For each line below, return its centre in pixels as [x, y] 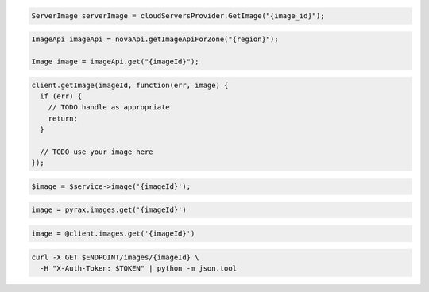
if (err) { [61, 96]
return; [63, 118]
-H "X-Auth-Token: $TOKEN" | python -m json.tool [139, 268]
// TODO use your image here [97, 152]
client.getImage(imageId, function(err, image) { [130, 85]
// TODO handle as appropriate [109, 108]
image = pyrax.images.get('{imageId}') [109, 210]
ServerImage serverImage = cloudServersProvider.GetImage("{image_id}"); [178, 15]
